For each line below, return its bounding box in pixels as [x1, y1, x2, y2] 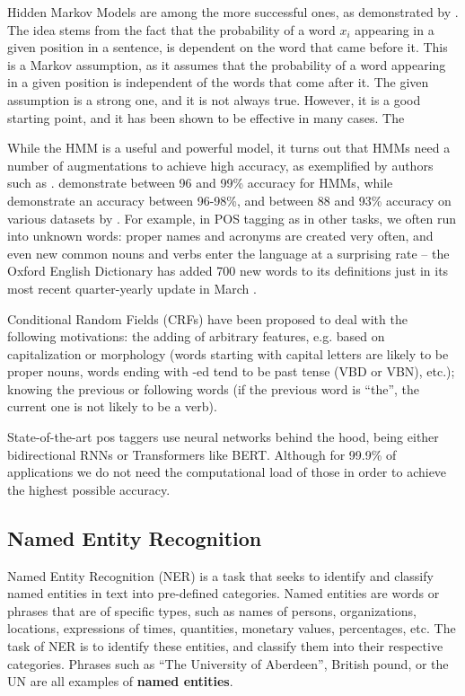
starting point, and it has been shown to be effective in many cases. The [7, 108, 405, 127]
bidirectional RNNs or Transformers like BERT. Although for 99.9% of [7, 445, 397, 463]
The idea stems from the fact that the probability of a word [7, 20, 336, 39]
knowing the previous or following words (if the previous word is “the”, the [7, 379, 420, 398]
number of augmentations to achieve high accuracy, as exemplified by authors [7, 155, 434, 174]
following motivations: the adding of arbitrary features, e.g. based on [7, 327, 385, 346]
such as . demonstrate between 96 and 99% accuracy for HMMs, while [7, 173, 393, 192]
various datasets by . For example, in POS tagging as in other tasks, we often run [7, 208, 456, 227]
